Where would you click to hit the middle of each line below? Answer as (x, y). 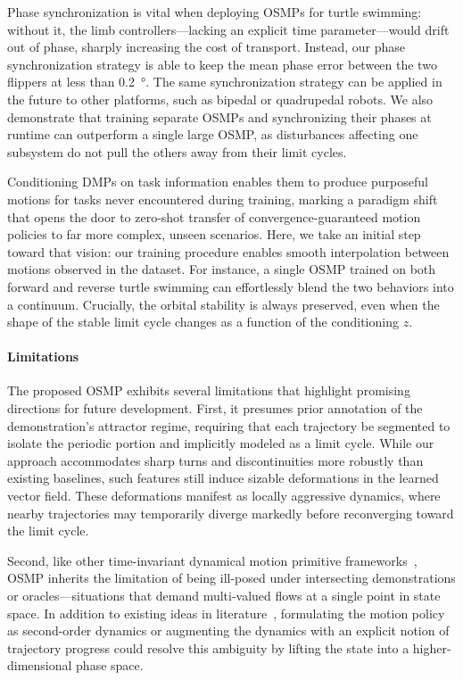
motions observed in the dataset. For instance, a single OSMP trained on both (222, 269)
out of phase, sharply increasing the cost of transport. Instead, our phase (207, 47)
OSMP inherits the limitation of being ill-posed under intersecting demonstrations (231, 578)
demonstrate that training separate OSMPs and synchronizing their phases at (219, 116)
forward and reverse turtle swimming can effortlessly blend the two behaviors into (231, 286)
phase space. (110, 665)
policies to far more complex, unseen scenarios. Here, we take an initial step (214, 234)
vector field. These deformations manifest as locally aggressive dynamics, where (224, 496)
